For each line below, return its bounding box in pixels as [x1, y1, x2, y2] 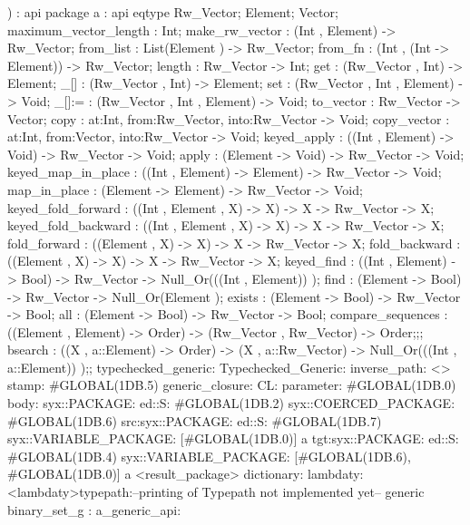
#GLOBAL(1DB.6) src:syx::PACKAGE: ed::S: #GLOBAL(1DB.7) [7, 411, 382, 430]
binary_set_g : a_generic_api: [7, 500, 181, 519]
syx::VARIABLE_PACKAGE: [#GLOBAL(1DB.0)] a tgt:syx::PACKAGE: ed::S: [7, 429, 459, 448]
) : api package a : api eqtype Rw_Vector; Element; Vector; [7, 3, 338, 21]
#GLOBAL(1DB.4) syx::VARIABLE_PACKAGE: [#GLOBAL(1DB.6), [7, 446, 411, 465]
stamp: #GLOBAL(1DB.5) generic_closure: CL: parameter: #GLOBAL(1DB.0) [7, 375, 456, 394]
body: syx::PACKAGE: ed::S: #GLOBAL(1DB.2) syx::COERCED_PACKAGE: [7, 394, 455, 413]
